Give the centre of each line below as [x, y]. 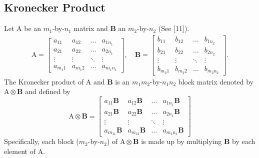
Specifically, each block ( [41, 141]
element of [20, 151]
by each [244, 141]
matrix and [91, 28]
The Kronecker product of [44, 81]
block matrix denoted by [216, 81]
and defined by [48, 91]
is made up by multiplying [181, 141]
